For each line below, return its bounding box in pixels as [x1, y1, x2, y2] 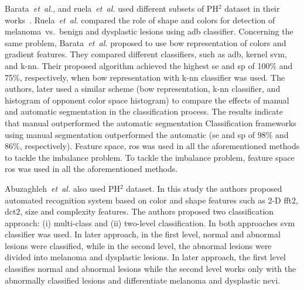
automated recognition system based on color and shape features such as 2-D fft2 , [5, 194, 298, 206]
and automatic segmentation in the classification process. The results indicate [5, 105, 283, 118]
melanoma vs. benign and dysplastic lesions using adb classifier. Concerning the [5, 25, 293, 37]
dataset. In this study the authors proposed [126, 182, 282, 194]
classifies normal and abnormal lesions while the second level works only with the [5, 263, 296, 275]
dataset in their [224, 2, 280, 14]
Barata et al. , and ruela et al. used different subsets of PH [5, 2, 218, 14]
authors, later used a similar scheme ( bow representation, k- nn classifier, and [5, 82, 281, 95]
